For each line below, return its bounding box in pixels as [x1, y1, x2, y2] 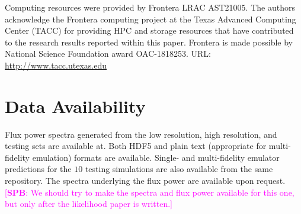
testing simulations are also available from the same [85, 163, 273, 175]
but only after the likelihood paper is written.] [5, 197, 172, 210]
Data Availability [5, 93, 146, 118]
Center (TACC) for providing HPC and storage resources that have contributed [5, 24, 294, 37]
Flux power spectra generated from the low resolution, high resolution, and [5, 128, 277, 140]
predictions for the [5, 163, 72, 175]
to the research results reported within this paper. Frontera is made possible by [5, 35, 293, 48]
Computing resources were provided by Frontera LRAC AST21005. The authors [5, 1, 295, 13]
